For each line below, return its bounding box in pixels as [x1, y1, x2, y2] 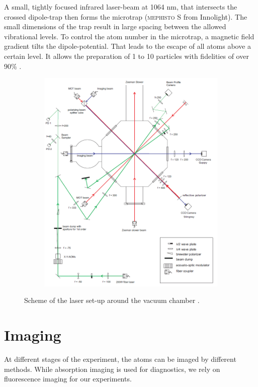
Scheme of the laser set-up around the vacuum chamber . [24, 295, 200, 305]
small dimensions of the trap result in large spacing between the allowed [4, 21, 226, 32]
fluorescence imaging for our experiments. [4, 373, 132, 384]
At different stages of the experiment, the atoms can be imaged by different [4, 354, 236, 364]
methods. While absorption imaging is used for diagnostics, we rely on [4, 363, 220, 374]
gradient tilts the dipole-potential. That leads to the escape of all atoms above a [4, 41, 251, 51]
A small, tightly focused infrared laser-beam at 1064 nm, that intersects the [4, 2, 237, 12]
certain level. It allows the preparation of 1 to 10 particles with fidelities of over [4, 50, 249, 61]
